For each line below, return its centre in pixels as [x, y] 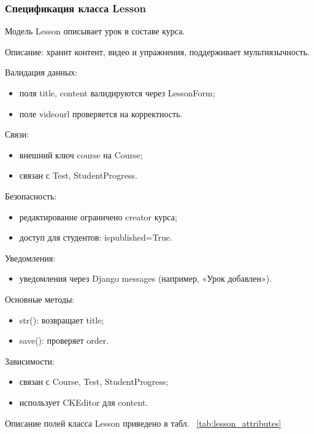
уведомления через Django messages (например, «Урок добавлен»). [146, 278]
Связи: [17, 134]
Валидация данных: [41, 72]
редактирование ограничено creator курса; [98, 216]
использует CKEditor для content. [84, 402]
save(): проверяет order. [64, 340]
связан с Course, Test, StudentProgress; [94, 382]
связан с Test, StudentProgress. [78, 175]
